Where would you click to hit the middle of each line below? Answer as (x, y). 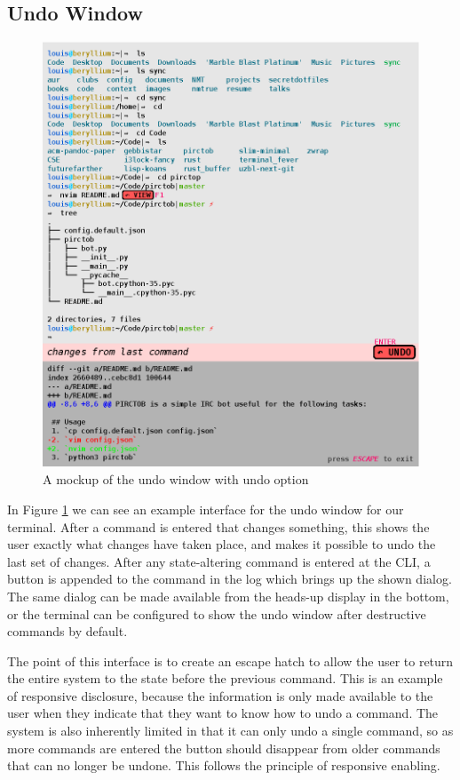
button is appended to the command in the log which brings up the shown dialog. (230, 579)
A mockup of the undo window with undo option (176, 479)
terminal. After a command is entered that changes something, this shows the (218, 526)
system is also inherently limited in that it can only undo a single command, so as (230, 731)
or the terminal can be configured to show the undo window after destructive (217, 613)
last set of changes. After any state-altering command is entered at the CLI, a (219, 561)
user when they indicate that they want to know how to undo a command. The (223, 713)
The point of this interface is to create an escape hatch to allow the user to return (230, 661)
